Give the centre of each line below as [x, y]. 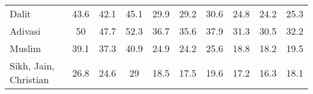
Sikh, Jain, [32, 66]
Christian [29, 79]
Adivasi [25, 31]
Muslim [26, 48]
